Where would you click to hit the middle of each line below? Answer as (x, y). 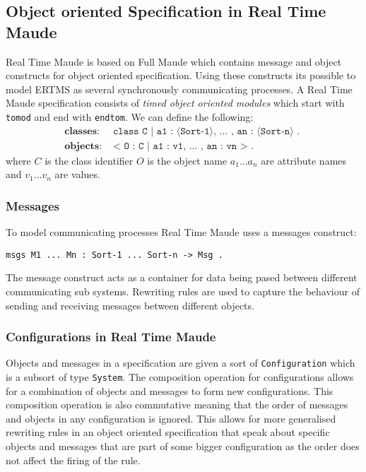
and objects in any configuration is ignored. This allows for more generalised (171, 418)
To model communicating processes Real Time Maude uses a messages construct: (181, 232)
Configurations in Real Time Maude (111, 337)
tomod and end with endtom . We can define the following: (130, 116)
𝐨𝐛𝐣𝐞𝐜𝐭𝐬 (82, 146)
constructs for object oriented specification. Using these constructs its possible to (181, 75)
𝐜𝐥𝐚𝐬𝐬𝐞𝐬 (81, 131)
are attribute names (304, 160)
